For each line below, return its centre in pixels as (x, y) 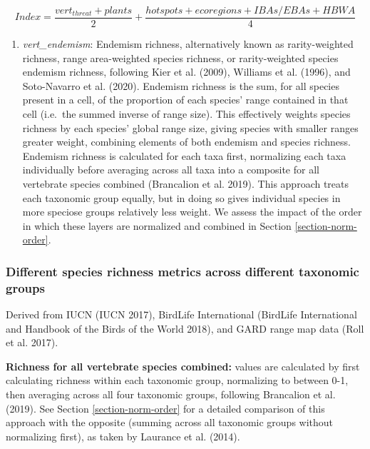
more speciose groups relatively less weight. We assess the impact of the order (192, 212)
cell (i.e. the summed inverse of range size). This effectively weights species (186, 114)
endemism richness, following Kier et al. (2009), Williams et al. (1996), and (186, 72)
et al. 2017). (32, 342)
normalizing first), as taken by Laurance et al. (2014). (123, 436)
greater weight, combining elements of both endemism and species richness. (186, 142)
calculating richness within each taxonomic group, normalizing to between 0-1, (177, 380)
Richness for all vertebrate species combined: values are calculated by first (183, 366)
